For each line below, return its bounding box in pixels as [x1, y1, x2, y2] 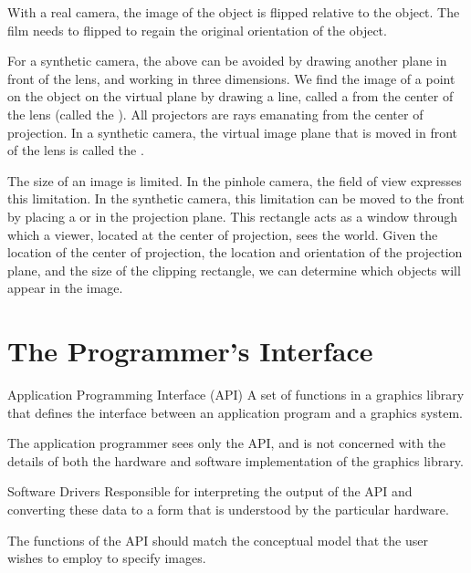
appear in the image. [7, 278, 123, 297]
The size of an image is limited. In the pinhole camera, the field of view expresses [7, 171, 462, 190]
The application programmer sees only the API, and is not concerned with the [7, 433, 446, 453]
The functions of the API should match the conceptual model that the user [7, 530, 428, 549]
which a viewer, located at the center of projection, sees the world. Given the [7, 224, 438, 244]
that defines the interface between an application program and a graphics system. [7, 402, 464, 422]
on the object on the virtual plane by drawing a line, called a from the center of [7, 87, 454, 106]
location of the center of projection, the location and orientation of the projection [7, 243, 463, 262]
